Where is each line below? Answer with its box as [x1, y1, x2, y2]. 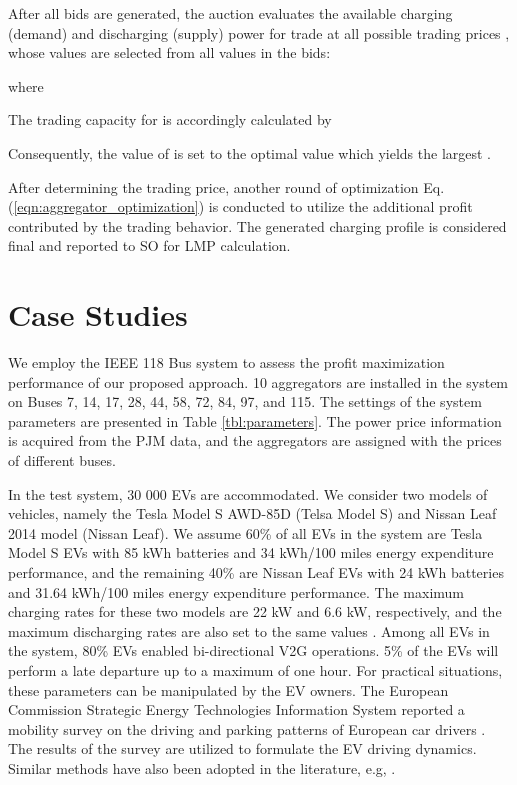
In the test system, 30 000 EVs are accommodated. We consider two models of [8, 483, 488, 504]
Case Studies [8, 294, 188, 335]
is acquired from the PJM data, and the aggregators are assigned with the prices [8, 430, 502, 451]
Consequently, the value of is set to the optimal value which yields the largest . [8, 142, 491, 163]
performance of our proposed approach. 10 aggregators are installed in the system [8, 371, 509, 392]
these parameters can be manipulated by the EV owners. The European [8, 679, 449, 700]
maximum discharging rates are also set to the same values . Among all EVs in [8, 620, 490, 641]
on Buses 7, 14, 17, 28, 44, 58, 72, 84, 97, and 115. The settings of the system [8, 391, 482, 412]
